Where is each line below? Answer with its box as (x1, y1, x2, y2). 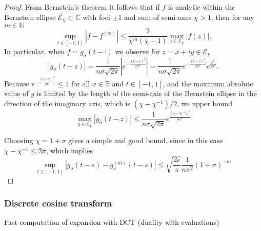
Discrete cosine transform (4, 196, 112, 209)
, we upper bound (177, 98, 232, 108)
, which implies (46, 145, 93, 155)
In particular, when (4, 45, 65, 56)
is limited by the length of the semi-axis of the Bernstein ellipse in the (36, 88, 257, 99)
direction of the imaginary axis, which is (4, 98, 131, 108)
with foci (83, 11, 110, 22)
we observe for (115, 45, 160, 56)
